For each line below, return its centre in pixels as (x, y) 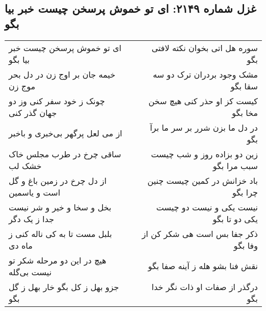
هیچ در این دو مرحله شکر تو (58, 260)
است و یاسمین (34, 192)
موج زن (22, 86)
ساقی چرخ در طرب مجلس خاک (65, 154)
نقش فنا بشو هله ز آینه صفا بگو (203, 266)
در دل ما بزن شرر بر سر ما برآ (204, 127)
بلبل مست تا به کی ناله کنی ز (61, 233)
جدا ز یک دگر (31, 219)
